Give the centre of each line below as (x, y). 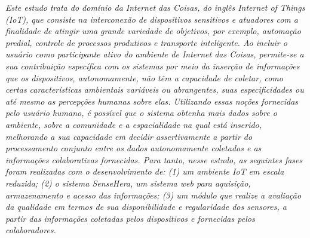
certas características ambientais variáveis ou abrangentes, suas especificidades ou (155, 89)
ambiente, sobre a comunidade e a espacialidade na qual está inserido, (134, 124)
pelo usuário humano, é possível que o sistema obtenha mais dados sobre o (141, 113)
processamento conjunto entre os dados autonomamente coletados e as (133, 148)
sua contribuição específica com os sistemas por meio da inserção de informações (153, 65)
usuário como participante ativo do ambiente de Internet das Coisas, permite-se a (155, 54)
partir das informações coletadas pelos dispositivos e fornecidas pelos (130, 218)
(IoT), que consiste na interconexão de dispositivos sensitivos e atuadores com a (152, 19)
